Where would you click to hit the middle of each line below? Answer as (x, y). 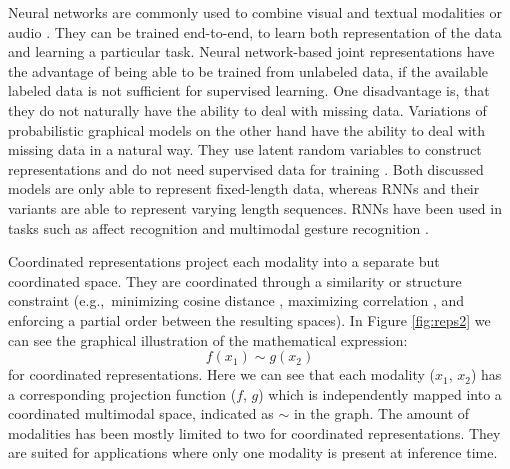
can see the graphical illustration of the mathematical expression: (208, 339)
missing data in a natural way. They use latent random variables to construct (245, 149)
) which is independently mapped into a (380, 393)
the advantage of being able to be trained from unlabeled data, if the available (248, 70)
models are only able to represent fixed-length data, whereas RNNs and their (244, 188)
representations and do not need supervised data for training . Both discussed (246, 168)
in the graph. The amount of (381, 413)
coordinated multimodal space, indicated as (141, 413)
